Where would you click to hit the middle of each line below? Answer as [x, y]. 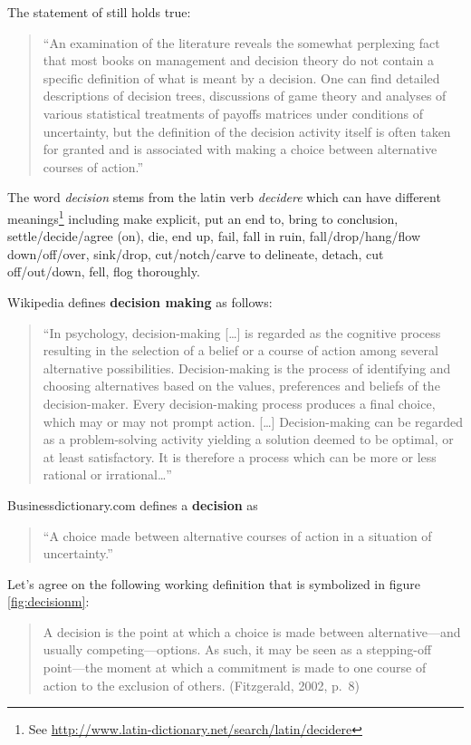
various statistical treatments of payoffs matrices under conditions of [233, 113]
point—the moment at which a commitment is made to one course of [235, 668]
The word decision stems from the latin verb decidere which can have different [224, 197]
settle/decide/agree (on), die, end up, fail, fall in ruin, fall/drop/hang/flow [214, 236]
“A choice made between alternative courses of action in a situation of [237, 535]
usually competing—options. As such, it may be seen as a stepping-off [237, 649]
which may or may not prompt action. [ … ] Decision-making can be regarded [253, 421]
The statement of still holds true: [99, 12]
